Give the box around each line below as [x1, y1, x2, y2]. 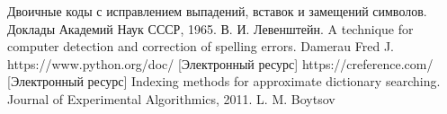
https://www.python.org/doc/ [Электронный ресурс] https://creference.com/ [7, 54, 434, 73]
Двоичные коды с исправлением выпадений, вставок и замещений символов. [7, 2, 427, 20]
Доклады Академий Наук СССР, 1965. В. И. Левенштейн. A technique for [7, 19, 414, 38]
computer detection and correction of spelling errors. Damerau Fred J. [7, 37, 395, 56]
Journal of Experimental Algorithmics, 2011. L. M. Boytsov [7, 89, 335, 108]
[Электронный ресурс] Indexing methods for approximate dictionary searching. [7, 72, 441, 91]
